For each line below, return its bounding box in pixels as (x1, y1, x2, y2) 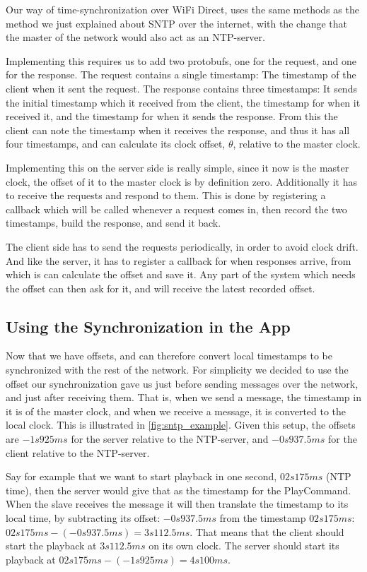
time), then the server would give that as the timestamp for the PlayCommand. (6, 482, 351, 497)
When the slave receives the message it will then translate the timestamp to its (6, 496, 349, 511)
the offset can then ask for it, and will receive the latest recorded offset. (6, 280, 315, 295)
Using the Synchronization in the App (6, 315, 291, 337)
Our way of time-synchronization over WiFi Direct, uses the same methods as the (6, 2, 359, 16)
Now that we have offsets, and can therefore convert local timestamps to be (6, 348, 332, 363)
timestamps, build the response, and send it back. (6, 215, 221, 230)
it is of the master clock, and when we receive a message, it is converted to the (6, 403, 346, 418)
